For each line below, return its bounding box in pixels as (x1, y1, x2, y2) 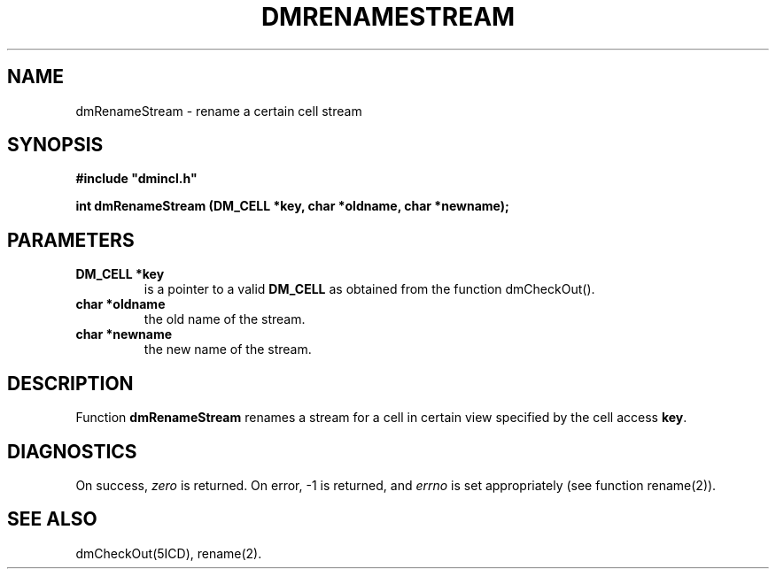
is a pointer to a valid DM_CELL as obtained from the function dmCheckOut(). (144, 281, 595, 297)
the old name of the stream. (144, 311, 306, 327)
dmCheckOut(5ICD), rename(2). (75, 545, 262, 561)
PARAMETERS (7, 228, 135, 251)
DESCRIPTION (7, 372, 134, 395)
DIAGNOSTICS (7, 440, 137, 463)
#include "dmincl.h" (75, 171, 198, 187)
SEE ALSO (7, 508, 97, 531)
